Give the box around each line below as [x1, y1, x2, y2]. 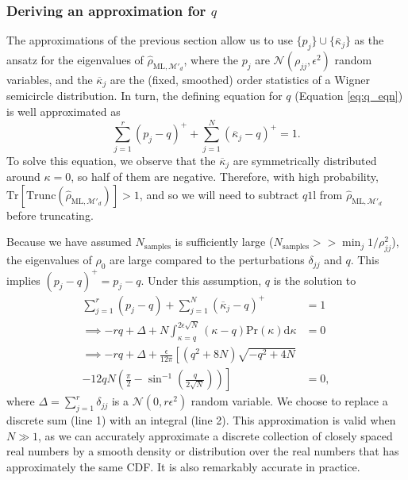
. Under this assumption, [140, 271, 262, 288]
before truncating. [6, 206, 94, 223]
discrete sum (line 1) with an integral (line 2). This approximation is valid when [6, 412, 396, 428]
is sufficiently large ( [175, 233, 274, 250]
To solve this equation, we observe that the [6, 152, 216, 168]
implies [6, 271, 40, 288]
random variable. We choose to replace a [191, 393, 388, 409]
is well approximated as [6, 103, 121, 120]
